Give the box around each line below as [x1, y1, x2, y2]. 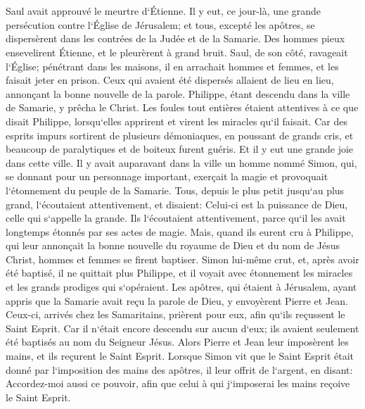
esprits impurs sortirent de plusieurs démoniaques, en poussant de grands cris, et [6, 127, 354, 142]
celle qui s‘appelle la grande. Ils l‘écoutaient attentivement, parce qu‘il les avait [6, 210, 346, 225]
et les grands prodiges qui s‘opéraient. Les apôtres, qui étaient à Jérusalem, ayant [6, 279, 357, 294]
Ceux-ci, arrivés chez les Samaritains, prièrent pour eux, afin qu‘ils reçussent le [6, 307, 345, 322]
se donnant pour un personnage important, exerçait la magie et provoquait [6, 169, 328, 184]
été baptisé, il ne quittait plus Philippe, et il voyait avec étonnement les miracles [6, 265, 353, 280]
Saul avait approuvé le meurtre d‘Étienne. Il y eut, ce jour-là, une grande [6, 4, 321, 18]
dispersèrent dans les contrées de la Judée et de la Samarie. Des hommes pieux [6, 31, 345, 46]
